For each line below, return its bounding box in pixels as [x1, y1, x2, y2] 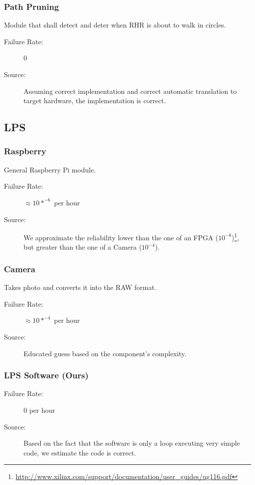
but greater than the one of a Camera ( [24, 242, 142, 252]
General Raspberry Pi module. [4, 164, 96, 174]
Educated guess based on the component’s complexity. [24, 348, 186, 358]
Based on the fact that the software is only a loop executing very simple [24, 438, 240, 448]
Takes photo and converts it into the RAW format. [4, 282, 156, 292]
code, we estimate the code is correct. [24, 447, 136, 457]
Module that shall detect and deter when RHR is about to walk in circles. [4, 20, 226, 30]
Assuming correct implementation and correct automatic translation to [24, 86, 237, 96]
